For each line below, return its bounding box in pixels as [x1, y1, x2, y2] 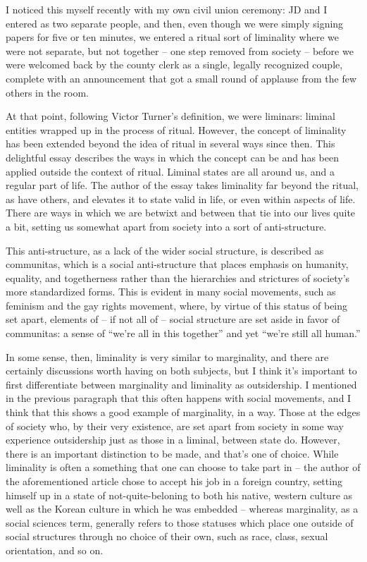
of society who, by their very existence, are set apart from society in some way [6, 418, 344, 433]
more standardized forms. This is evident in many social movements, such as [6, 284, 336, 299]
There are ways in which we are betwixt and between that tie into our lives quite [6, 205, 356, 220]
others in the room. [6, 85, 89, 99]
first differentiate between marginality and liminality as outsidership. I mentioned [6, 377, 357, 391]
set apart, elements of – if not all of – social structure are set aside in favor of [6, 312, 340, 326]
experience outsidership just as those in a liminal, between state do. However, [6, 432, 340, 447]
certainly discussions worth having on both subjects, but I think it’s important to [6, 363, 357, 378]
